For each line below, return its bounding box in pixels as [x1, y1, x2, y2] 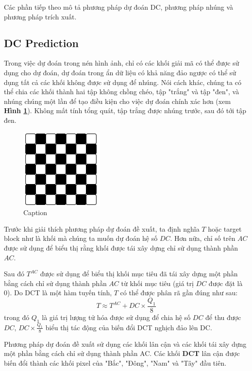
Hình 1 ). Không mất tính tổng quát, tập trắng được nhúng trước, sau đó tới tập [4, 105, 246, 116]
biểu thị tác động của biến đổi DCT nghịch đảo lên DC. [45, 322, 212, 332]
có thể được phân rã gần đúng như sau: [120, 287, 238, 298]
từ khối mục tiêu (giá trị [121, 278, 194, 288]
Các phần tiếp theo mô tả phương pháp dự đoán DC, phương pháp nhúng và [4, 2, 233, 12]
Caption [23, 207, 48, 218]
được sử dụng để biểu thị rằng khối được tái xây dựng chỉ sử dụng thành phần [4, 242, 238, 253]
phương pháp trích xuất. [4, 11, 77, 21]
